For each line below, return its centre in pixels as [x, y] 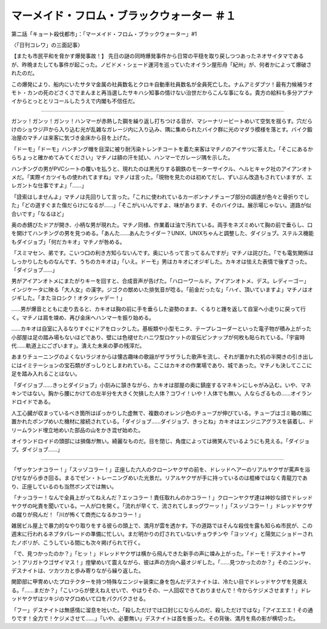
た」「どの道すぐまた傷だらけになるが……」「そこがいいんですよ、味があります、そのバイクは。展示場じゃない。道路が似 [161, 205]
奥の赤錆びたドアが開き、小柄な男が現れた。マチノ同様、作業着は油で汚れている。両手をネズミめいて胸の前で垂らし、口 [162, 225]
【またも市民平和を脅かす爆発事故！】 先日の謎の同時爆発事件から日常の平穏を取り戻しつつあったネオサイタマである [157, 56]
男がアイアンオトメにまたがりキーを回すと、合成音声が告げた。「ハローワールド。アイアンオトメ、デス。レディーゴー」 [160, 281]
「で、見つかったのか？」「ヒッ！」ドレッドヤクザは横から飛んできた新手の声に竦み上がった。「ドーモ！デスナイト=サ [158, 554]
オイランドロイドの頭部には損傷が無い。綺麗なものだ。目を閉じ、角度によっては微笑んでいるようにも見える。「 [150, 441]
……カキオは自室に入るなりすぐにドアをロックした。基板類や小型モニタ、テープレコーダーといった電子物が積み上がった [161, 329]
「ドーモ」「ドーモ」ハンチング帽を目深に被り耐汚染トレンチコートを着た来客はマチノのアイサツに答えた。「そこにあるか [162, 149]
